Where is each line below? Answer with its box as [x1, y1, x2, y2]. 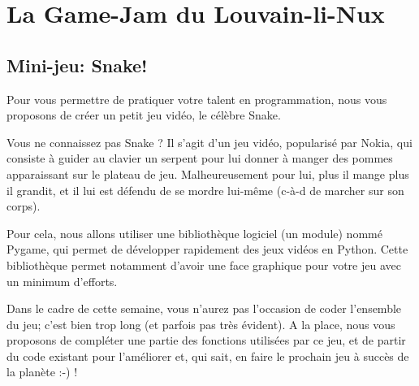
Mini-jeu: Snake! [6, 52, 148, 77]
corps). [6, 197, 41, 215]
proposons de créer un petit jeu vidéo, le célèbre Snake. [6, 106, 281, 124]
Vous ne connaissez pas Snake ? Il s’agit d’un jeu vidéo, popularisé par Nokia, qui [6, 133, 413, 150]
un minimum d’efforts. [6, 272, 118, 289]
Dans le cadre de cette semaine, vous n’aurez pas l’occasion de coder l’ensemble [6, 300, 402, 317]
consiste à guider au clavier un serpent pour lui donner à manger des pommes [6, 150, 393, 167]
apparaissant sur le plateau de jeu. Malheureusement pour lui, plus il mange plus [6, 165, 409, 182]
